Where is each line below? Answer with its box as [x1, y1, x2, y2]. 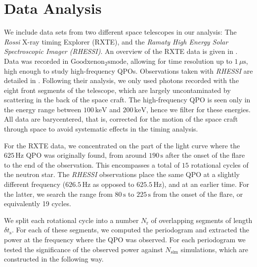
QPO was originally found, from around [26, 150, 147, 160]
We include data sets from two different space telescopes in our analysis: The [4, 27, 237, 37]
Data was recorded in [4, 55, 69, 66]
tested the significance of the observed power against [4, 244, 163, 254]
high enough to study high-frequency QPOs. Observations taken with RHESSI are [4, 65, 253, 76]
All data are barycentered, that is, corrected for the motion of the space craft [4, 114, 238, 124]
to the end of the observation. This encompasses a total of [4, 159, 180, 170]
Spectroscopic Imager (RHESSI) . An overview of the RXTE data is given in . [4, 46, 238, 56]
